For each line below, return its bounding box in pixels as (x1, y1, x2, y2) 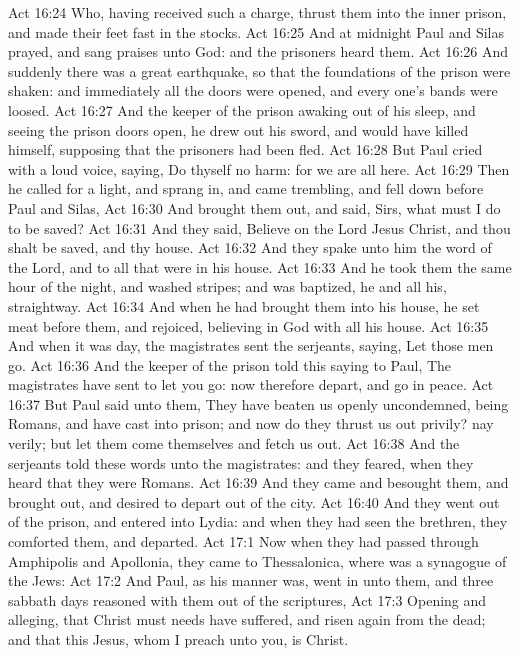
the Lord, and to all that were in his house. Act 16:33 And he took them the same (8, 256, 512, 277)
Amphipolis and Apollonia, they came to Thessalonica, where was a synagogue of (8, 550, 507, 571)
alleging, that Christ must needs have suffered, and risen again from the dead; (8, 609, 486, 630)
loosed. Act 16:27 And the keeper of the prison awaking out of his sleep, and (8, 99, 476, 120)
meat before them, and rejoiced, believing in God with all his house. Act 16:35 (8, 315, 489, 336)
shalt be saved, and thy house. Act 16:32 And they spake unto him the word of (8, 237, 492, 258)
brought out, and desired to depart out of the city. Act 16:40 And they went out (8, 491, 500, 512)
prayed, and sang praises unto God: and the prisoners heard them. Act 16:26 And (8, 41, 509, 62)
